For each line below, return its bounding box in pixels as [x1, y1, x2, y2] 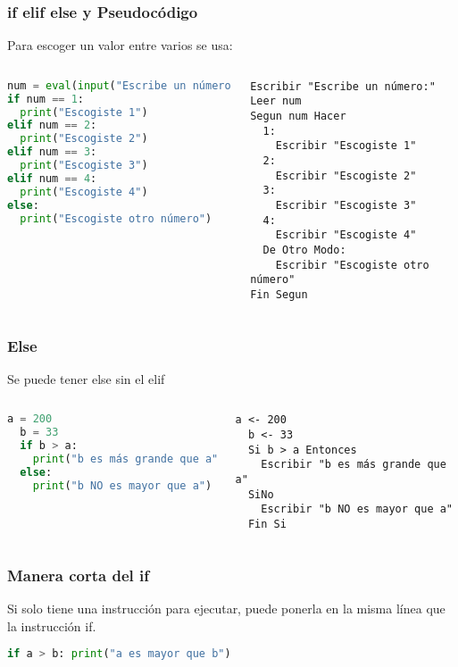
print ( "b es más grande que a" [32, 453, 219, 466]
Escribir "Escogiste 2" [275, 169, 417, 182]
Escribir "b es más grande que [261, 458, 446, 471]
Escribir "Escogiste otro [275, 258, 429, 271]
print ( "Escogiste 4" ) [20, 185, 148, 198]
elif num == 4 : [7, 171, 97, 185]
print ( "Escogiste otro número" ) [20, 212, 212, 225]
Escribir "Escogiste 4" [275, 229, 417, 242]
